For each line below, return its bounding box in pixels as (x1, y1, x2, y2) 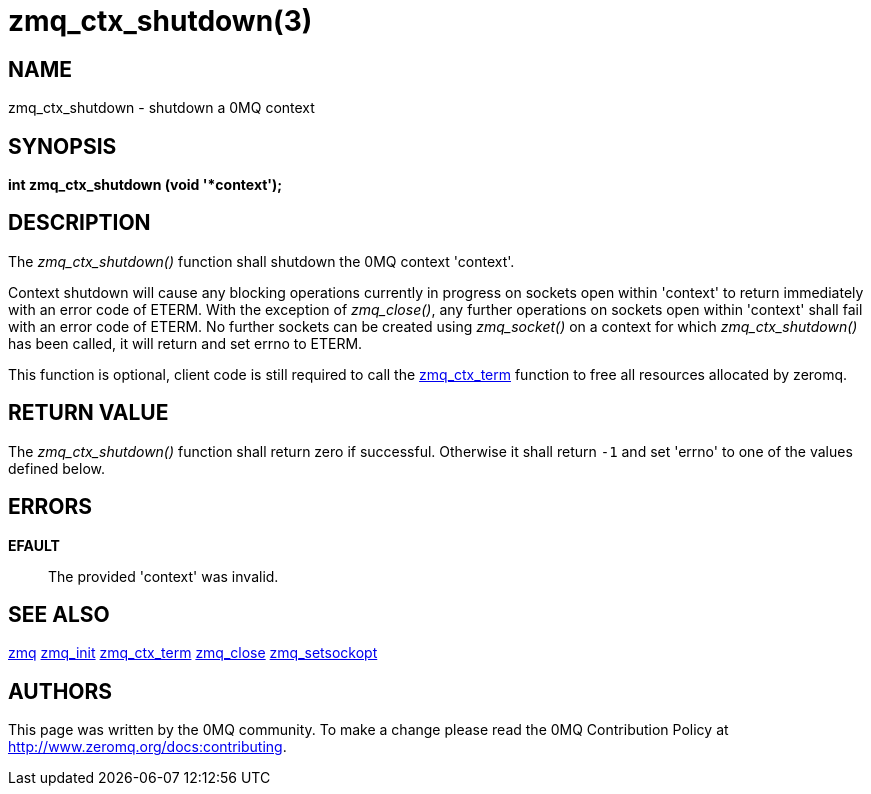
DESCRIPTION (8, 210, 151, 236)
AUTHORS (8, 678, 113, 704)
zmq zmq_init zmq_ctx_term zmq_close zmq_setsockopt (8, 644, 378, 662)
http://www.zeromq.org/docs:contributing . (8, 738, 287, 756)
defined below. (8, 459, 105, 477)
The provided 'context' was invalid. (48, 567, 279, 585)
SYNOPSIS (8, 133, 117, 159)
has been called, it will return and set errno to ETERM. (8, 334, 363, 352)
